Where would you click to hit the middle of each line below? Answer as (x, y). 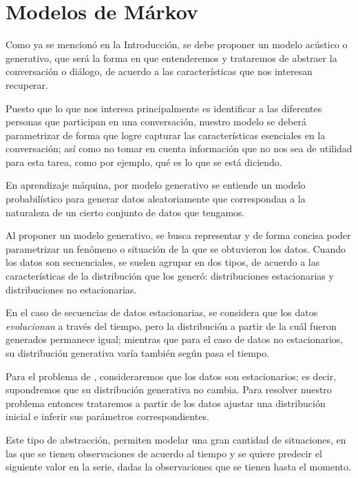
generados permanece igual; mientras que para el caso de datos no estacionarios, (175, 339)
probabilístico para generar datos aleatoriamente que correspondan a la (156, 199)
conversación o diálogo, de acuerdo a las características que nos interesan (159, 71)
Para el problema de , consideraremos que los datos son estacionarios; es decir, (171, 376)
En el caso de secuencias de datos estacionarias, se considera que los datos (162, 312)
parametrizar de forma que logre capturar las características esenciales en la (166, 135)
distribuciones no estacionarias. (71, 289)
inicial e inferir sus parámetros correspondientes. (107, 416)
